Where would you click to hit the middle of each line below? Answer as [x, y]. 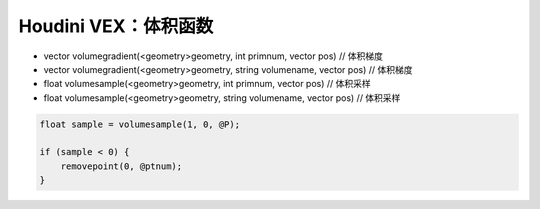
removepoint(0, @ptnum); [121, 166]
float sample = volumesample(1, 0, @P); [139, 124]
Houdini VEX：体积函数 [116, 26]
